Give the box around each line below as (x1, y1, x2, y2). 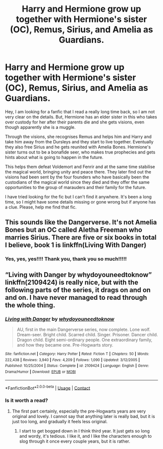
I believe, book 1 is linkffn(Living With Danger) (5, 241, 147, 249)
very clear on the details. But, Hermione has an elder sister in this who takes (5, 114, 157, 120)
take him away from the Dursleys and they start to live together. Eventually (5, 138, 154, 144)
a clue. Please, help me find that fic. (5, 204, 77, 210)
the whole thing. (5, 301, 56, 309)
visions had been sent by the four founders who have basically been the (5, 174, 149, 180)
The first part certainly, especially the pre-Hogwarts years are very (12, 408, 146, 414)
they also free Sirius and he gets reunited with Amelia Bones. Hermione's (5, 144, 151, 150)
